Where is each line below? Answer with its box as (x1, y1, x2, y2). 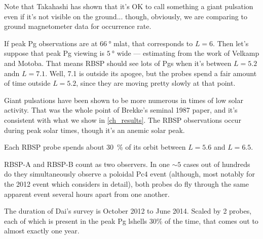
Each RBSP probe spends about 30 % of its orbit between (4, 142, 186, 152)
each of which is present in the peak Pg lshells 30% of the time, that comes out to (4, 215, 258, 226)
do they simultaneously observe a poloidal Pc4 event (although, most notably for (4, 168, 255, 179)
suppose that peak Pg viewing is (4, 48, 104, 58)
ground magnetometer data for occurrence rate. (4, 21, 152, 31)
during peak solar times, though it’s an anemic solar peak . (4, 124, 185, 135)
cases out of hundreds (183, 158, 250, 169)
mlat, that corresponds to (114, 38, 193, 48)
